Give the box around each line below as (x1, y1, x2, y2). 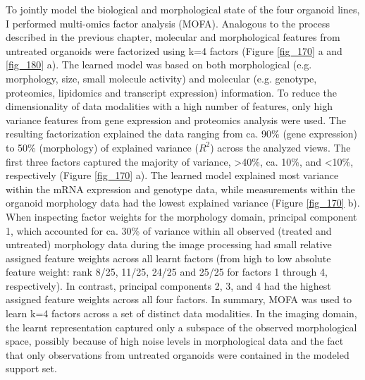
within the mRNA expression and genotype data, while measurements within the (6, 181, 355, 196)
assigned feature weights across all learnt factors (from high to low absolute (6, 250, 331, 265)
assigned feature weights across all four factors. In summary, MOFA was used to (6, 292, 352, 307)
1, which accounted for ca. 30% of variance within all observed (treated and (6, 223, 332, 238)
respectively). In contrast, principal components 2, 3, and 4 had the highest (6, 278, 331, 293)
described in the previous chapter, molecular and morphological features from (6, 30, 340, 44)
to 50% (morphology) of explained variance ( (6, 140, 199, 154)
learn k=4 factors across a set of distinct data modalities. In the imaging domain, (6, 306, 357, 321)
